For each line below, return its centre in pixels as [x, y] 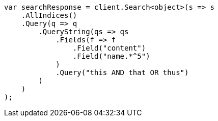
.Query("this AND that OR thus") [122, 72]
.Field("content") [109, 48]
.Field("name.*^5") [111, 56]
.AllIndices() [49, 15]
